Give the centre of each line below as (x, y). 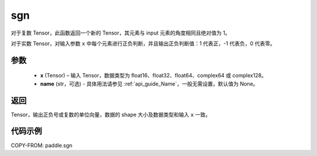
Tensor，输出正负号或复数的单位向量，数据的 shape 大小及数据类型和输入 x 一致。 (111, 114)
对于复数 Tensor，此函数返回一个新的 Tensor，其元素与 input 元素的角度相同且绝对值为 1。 (121, 33)
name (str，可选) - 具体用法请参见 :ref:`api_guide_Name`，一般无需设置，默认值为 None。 (149, 84)
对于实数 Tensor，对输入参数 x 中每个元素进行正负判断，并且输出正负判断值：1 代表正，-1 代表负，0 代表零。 (143, 43)
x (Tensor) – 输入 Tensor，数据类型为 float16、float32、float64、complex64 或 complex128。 (154, 76)
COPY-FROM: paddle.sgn (42, 145)
